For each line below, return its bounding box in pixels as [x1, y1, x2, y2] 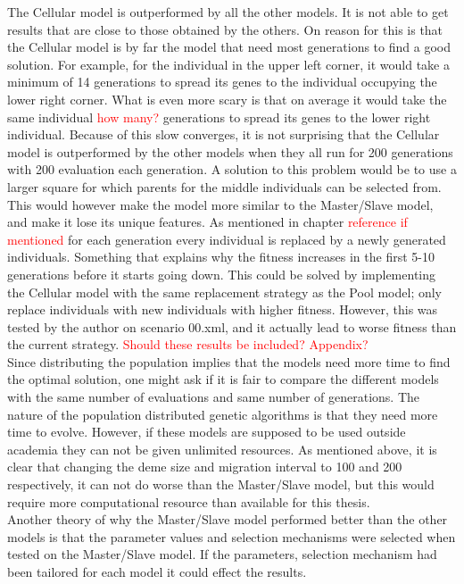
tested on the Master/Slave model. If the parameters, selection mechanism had [7, 545, 437, 563]
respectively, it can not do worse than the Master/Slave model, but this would [7, 475, 435, 494]
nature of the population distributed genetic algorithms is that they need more [7, 405, 438, 423]
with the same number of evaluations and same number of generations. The [7, 388, 420, 406]
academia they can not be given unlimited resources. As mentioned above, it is [7, 439, 437, 458]
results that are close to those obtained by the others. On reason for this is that [7, 20, 443, 38]
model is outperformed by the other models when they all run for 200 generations [7, 142, 453, 161]
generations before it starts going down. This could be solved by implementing [7, 264, 436, 283]
